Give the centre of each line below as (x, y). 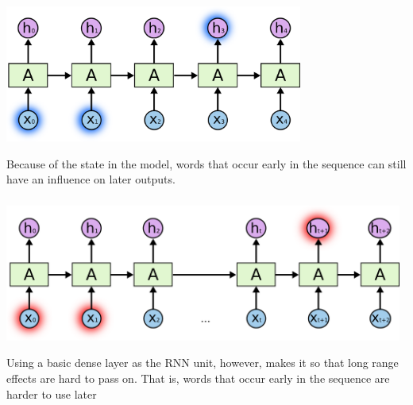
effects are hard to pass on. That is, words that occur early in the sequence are (198, 378)
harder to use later (52, 393)
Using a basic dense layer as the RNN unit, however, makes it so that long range (203, 363)
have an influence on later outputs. (91, 179)
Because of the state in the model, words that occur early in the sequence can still (206, 163)
